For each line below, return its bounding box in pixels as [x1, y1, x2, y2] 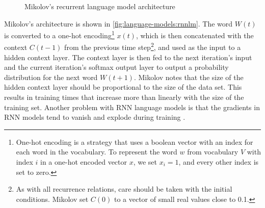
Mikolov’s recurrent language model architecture [24, 1, 175, 11]
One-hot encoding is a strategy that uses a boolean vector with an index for [16, 136, 253, 147]
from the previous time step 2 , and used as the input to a [64, 40, 241, 53]
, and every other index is [178, 157, 259, 167]
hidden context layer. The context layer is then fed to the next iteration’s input [4, 51, 252, 62]
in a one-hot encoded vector [40, 157, 127, 167]
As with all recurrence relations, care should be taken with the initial [16, 184, 232, 194]
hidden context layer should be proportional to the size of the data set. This [4, 82, 242, 92]
